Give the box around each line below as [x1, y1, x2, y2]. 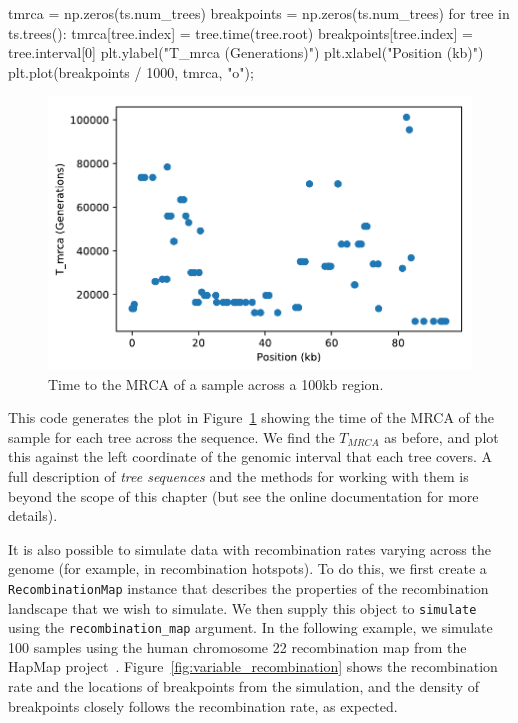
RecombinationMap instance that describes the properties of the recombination [8, 577, 489, 598]
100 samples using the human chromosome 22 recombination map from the [8, 636, 467, 657]
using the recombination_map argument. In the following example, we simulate [8, 617, 493, 638]
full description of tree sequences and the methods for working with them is [8, 465, 469, 486]
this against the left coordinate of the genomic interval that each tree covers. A [8, 446, 493, 467]
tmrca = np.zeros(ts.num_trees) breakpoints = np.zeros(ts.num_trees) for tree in [8, 3, 510, 23]
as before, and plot [384, 426, 499, 447]
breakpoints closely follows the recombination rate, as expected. [8, 695, 398, 716]
